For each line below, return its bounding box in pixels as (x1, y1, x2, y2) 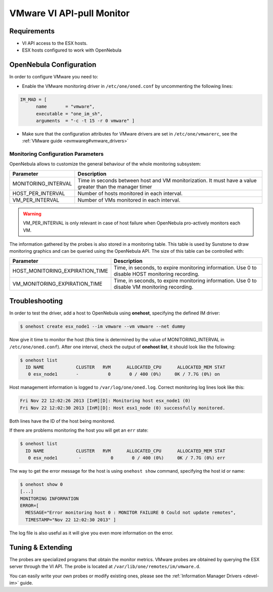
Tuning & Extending (9, 543, 73, 552)
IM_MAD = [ (20, 97, 47, 102)
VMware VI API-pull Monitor (9, 8, 130, 19)
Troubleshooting (9, 297, 63, 305)
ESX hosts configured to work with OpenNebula (22, 47, 122, 53)
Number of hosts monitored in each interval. (77, 190, 183, 197)
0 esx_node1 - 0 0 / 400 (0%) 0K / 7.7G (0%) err (28, 455, 225, 461)
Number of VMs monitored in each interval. (77, 196, 180, 203)
